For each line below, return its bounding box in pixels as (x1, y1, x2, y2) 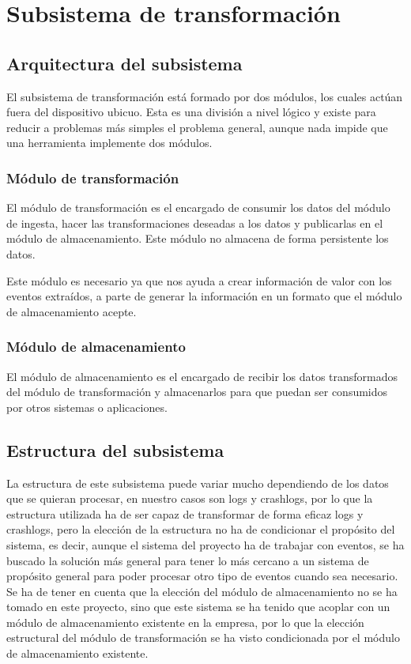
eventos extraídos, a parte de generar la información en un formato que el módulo (6, 288, 402, 304)
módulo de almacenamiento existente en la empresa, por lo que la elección (6, 613, 364, 630)
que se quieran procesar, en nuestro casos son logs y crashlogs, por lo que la (6, 490, 373, 507)
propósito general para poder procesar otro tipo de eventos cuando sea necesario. (6, 568, 398, 584)
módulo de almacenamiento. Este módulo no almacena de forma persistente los (6, 230, 389, 247)
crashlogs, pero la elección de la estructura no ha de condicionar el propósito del (6, 521, 395, 538)
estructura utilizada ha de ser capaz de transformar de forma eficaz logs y (6, 505, 364, 522)
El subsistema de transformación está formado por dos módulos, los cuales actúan (6, 88, 403, 104)
